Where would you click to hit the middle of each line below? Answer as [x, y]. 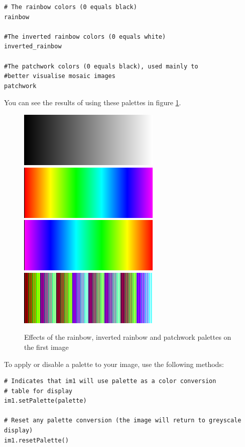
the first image [46, 347]
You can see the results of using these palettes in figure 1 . [93, 102]
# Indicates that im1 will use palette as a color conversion [110, 381]
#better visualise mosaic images [60, 76]
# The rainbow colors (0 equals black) [71, 7]
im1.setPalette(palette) [45, 401]
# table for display [38, 391]
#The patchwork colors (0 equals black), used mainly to [101, 66]
